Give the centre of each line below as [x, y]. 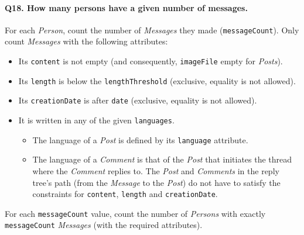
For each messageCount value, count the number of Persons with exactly [135, 213]
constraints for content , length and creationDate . [125, 194]
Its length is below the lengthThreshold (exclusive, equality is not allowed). [157, 80]
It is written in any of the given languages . [96, 120]
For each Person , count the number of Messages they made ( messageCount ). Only [152, 30]
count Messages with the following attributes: [86, 41]
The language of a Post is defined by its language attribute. [140, 139]
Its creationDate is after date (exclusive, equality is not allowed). [138, 100]
